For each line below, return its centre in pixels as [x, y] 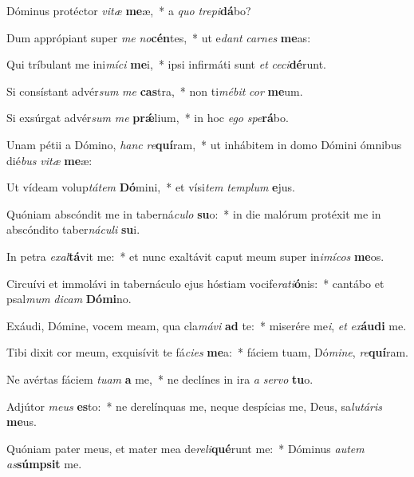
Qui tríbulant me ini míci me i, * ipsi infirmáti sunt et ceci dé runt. [167, 64]
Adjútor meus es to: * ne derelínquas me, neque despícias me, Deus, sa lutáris [194, 406]
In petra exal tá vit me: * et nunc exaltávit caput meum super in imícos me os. [195, 256]
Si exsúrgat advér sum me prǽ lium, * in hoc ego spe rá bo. [148, 118]
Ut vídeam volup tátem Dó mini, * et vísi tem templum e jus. [151, 187]
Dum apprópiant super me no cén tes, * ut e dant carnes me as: [159, 37]
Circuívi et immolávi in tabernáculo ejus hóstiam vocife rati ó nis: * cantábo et [195, 283]
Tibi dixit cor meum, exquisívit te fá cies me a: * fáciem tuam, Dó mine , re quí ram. [207, 352]
